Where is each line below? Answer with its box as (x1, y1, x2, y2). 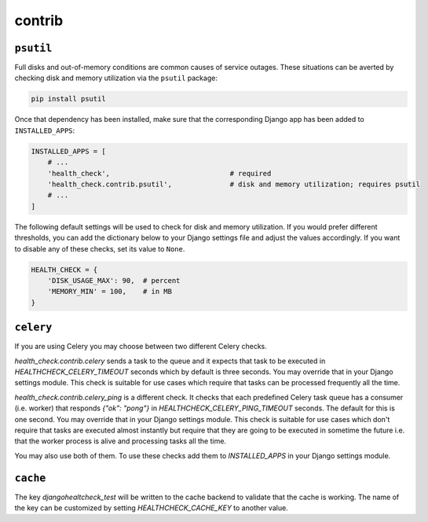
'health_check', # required (47, 169, 272, 178)
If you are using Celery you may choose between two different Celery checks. (14, 342, 267, 351)
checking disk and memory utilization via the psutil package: (14, 73, 218, 83)
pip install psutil (31, 94, 106, 104)
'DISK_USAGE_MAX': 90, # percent (47, 276, 181, 285)
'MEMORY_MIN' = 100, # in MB (47, 287, 173, 296)
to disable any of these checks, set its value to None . (14, 244, 185, 253)
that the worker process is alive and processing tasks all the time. (14, 436, 227, 446)
